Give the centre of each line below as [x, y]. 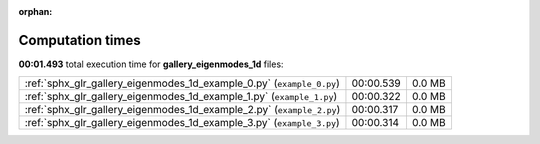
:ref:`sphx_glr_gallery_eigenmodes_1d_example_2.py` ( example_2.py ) [182, 110]
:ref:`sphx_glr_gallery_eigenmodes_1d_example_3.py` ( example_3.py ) [182, 123]
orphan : [35, 11]
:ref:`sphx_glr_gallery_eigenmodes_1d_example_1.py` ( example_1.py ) [181, 97]
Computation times [79, 40]
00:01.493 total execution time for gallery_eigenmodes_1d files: [151, 64]
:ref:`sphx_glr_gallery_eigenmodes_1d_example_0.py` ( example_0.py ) [182, 83]
